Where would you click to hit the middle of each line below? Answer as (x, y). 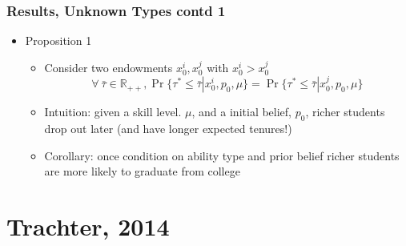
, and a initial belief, (242, 112)
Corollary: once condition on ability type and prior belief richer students (222, 155)
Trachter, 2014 (88, 226)
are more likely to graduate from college (142, 171)
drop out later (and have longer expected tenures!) (168, 129)
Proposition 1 (58, 40)
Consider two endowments (109, 67)
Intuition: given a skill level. (113, 112)
